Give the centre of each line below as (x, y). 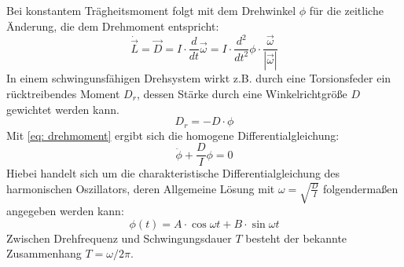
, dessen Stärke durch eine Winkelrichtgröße (242, 93)
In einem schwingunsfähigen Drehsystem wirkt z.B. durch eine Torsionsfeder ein (199, 78)
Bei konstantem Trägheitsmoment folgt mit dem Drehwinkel (151, 10)
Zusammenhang (44, 253)
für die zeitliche (346, 10)
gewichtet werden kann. (63, 109)
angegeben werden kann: (65, 211)
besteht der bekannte (296, 238)
